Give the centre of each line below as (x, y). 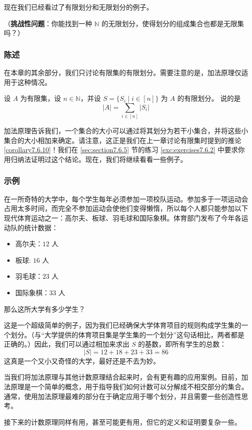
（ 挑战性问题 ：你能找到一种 (48, 23)
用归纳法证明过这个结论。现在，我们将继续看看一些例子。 (95, 159)
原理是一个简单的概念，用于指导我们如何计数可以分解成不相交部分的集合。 (129, 387)
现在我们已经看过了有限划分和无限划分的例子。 (79, 7)
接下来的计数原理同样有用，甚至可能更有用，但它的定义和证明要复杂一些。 (123, 422)
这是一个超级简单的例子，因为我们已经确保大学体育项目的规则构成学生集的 (123, 325)
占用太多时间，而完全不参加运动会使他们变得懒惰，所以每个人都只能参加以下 (126, 208)
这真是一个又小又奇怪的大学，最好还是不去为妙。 (82, 360)
